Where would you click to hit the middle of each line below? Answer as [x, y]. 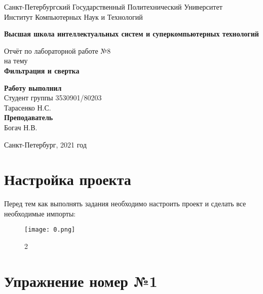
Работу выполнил [33, 87]
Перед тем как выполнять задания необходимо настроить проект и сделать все [125, 204]
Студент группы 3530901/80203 [53, 98]
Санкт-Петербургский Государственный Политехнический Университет [113, 7]
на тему [16, 61]
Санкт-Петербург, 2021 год [45, 144]
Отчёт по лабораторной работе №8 [58, 50]
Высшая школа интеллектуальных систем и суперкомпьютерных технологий [131, 34]
